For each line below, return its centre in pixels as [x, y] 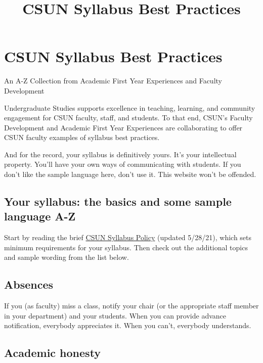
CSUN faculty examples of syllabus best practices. [82, 137]
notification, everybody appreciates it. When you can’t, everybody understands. [128, 325]
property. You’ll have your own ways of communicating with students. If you [123, 164]
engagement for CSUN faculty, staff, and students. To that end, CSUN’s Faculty [128, 118]
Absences [29, 284]
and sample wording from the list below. [67, 257]
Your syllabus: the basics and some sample [118, 201]
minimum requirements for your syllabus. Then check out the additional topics [126, 247]
